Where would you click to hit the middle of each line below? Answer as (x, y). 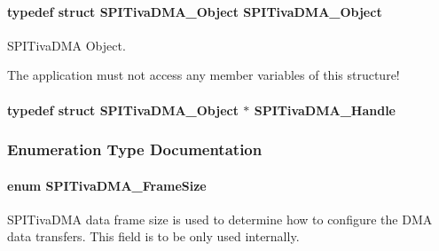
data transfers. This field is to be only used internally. (153, 236)
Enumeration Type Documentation (135, 149)
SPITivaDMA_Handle (325, 110)
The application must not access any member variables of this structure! (204, 75)
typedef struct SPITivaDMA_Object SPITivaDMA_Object (195, 11)
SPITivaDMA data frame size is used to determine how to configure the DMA (220, 219)
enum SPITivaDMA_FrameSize (107, 185)
